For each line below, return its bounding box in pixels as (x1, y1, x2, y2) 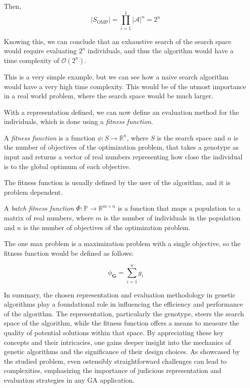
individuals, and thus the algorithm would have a (88, 46, 234, 56)
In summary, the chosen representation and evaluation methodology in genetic (4, 289, 235, 299)
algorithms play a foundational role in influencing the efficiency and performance (4, 299, 243, 309)
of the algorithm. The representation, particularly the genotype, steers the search (4, 308, 244, 318)
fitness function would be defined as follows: (4, 248, 134, 258)
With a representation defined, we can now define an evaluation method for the (4, 107, 239, 117)
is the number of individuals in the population (103, 213, 241, 223)
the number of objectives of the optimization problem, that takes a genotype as (4, 142, 239, 152)
